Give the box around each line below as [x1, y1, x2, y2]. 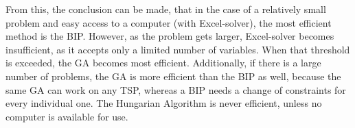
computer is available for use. [5, 109, 128, 123]
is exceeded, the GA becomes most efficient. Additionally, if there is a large [5, 55, 321, 70]
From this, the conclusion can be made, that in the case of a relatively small [5, 2, 326, 16]
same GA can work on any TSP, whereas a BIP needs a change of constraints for [5, 82, 346, 97]
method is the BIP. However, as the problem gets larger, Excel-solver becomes [5, 29, 334, 43]
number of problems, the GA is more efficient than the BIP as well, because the [5, 68, 341, 83]
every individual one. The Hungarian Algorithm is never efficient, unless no [5, 96, 322, 110]
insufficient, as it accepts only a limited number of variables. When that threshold [5, 42, 350, 56]
